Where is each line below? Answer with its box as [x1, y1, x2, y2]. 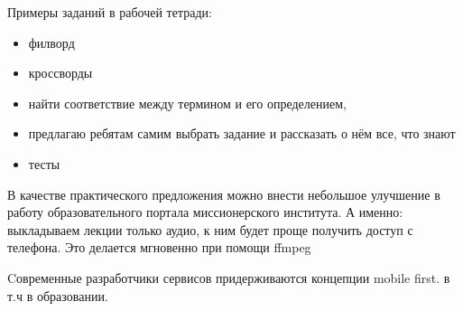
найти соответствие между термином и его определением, [28, 93, 347, 112]
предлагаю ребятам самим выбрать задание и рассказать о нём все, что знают [28, 124, 456, 143]
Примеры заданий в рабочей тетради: [7, 3, 212, 21]
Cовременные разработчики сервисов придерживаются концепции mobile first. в [7, 268, 450, 287]
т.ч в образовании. [7, 286, 108, 305]
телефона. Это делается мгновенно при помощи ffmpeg [7, 238, 311, 257]
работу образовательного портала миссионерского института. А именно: [7, 203, 403, 221]
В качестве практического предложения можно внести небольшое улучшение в [7, 184, 440, 203]
